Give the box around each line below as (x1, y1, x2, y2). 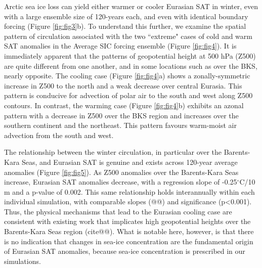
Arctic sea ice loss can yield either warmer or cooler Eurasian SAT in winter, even (4, 1, 258, 11)
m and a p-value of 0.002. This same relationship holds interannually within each (4, 186, 255, 197)
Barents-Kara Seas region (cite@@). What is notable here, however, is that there (4, 226, 254, 237)
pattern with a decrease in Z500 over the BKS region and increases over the (4, 110, 239, 120)
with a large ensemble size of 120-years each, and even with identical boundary (4, 11, 248, 21)
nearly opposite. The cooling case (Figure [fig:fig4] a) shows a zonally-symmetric (4, 70, 250, 81)
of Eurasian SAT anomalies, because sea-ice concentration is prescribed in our (4, 246, 245, 256)
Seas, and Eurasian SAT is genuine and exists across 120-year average (22, 156, 238, 167)
